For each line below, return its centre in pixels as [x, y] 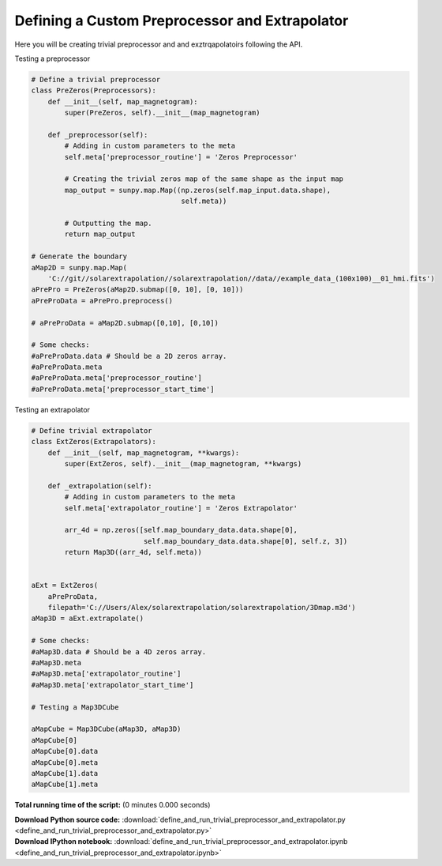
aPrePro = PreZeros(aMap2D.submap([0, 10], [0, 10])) [137, 290]
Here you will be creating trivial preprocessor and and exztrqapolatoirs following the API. [159, 44]
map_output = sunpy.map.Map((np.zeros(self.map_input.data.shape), [198, 190]
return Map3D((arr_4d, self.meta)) [133, 552]
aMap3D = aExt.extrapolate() [88, 619]
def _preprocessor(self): [98, 135]
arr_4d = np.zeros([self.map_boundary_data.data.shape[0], [181, 530]
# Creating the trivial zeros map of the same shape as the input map [204, 179]
